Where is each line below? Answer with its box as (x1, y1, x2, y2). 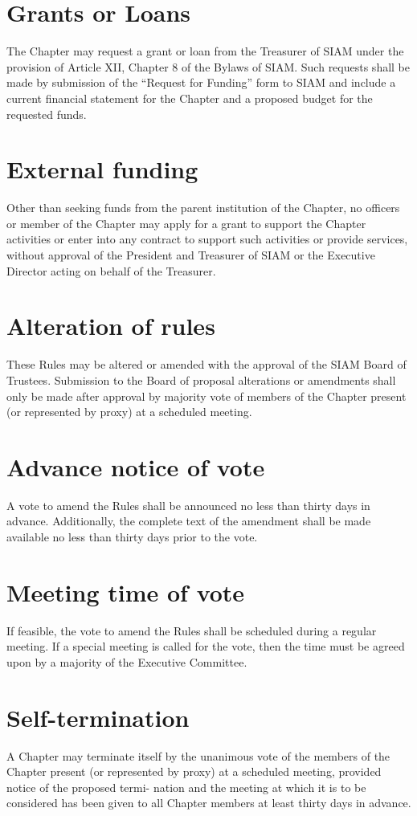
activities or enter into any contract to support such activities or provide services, (6, 231, 408, 247)
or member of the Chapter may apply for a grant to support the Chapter (6, 214, 366, 231)
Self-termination (6, 700, 190, 733)
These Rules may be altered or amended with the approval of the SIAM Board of (6, 356, 407, 373)
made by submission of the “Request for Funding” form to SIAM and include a (6, 74, 396, 91)
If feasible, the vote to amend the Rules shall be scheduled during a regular (6, 622, 377, 639)
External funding (6, 153, 198, 186)
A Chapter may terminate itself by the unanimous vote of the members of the (6, 747, 390, 764)
